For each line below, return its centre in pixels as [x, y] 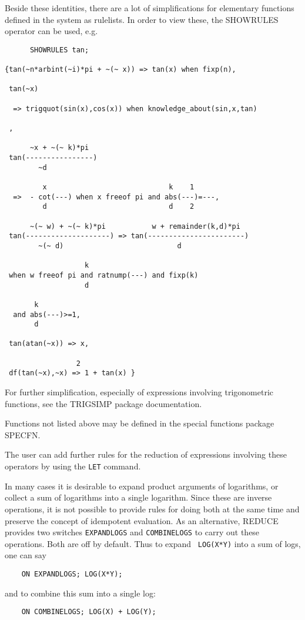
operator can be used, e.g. [51, 31]
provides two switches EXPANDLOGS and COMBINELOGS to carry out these [132, 532]
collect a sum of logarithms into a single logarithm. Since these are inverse [138, 497]
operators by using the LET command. [73, 466]
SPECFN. [23, 434]
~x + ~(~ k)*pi [59, 148]
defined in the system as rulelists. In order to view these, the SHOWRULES [142, 19]
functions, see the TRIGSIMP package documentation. [103, 403]
